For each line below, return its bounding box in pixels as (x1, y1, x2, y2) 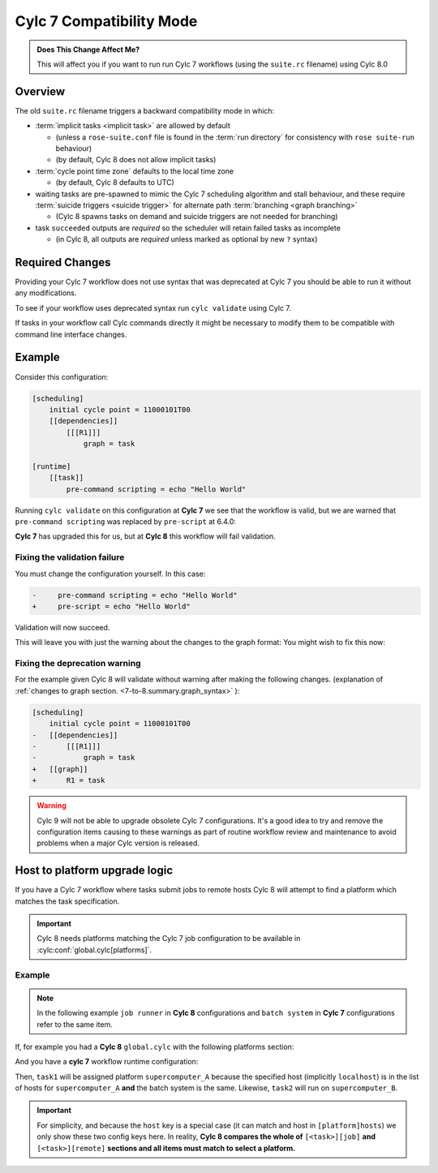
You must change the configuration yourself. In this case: (15, 569, 206, 578)
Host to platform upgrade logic (15, 864, 174, 878)
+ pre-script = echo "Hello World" (32, 601, 191, 611)
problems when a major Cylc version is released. (36, 838, 200, 848)
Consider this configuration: (15, 372, 109, 381)
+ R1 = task (32, 776, 105, 785)
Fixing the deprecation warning (15, 658, 141, 669)
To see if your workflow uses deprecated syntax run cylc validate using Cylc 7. (15, 303, 292, 312)
